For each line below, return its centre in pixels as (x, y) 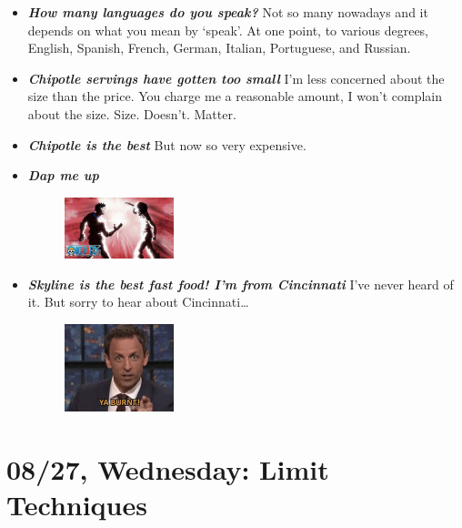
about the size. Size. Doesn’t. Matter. (132, 113)
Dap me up (63, 175)
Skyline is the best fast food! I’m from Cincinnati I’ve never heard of (241, 284)
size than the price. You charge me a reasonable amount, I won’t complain (235, 96)
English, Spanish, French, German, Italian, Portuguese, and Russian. (219, 48)
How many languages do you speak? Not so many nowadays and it (228, 12)
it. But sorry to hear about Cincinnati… (138, 302)
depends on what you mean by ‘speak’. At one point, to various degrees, (228, 30)
